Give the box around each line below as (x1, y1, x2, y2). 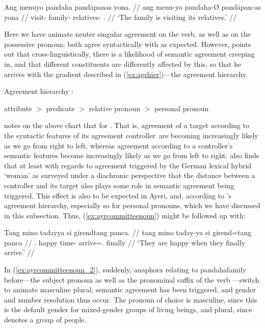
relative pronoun (89, 103, 140, 113)
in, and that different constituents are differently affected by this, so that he (4, 58, 242, 69)
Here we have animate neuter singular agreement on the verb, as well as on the (4, 29, 251, 39)
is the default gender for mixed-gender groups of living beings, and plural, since (4, 304, 252, 315)
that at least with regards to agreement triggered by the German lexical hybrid (4, 160, 252, 170)
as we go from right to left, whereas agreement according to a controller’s (4, 140, 233, 150)
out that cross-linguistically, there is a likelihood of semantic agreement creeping (4, 48, 255, 59)
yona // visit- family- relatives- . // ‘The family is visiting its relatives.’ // (4, 11, 236, 22)
